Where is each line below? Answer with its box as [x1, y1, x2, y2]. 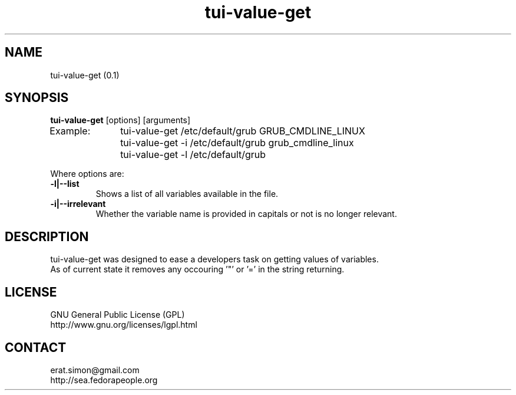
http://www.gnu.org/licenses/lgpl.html [50, 320, 197, 330]
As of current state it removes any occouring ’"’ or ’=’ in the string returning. [50, 264, 345, 275]
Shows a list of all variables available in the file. [95, 189, 279, 199]
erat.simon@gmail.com [50, 364, 140, 375]
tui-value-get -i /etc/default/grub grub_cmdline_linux [120, 137, 354, 149]
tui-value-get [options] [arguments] [50, 115, 191, 126]
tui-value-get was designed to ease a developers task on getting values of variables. [50, 254, 379, 265]
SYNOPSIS [5, 90, 69, 106]
